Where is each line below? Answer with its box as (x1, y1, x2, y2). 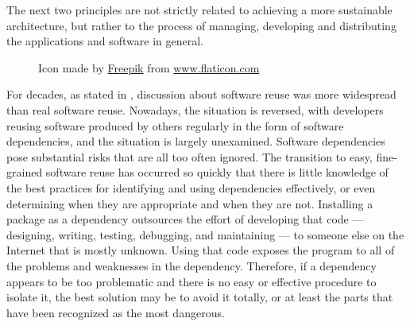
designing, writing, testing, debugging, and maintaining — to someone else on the (6, 226, 404, 243)
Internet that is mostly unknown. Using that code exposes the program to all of (6, 242, 395, 258)
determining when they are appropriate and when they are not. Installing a (6, 195, 373, 212)
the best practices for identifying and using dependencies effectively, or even (6, 179, 376, 196)
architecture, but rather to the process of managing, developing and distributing (6, 17, 396, 33)
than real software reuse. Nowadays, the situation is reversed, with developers (6, 101, 384, 118)
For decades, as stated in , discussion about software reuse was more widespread (6, 86, 396, 103)
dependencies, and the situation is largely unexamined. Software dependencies (6, 133, 385, 149)
